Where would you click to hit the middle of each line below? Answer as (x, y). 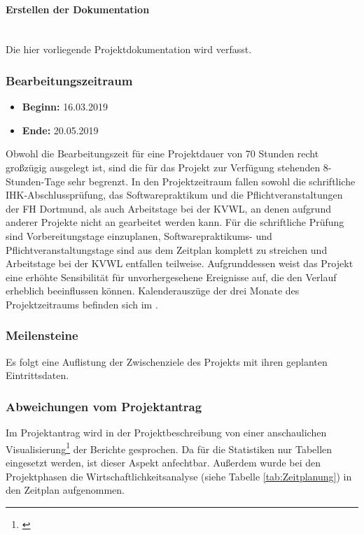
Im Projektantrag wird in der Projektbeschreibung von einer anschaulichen (166, 433)
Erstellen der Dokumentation (78, 9)
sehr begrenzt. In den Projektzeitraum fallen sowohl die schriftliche (212, 181)
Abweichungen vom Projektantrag (104, 406)
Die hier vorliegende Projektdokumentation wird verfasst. (129, 49)
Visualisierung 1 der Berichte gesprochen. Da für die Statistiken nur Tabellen (169, 448)
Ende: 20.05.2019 (60, 130)
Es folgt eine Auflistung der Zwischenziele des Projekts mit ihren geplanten (167, 361)
